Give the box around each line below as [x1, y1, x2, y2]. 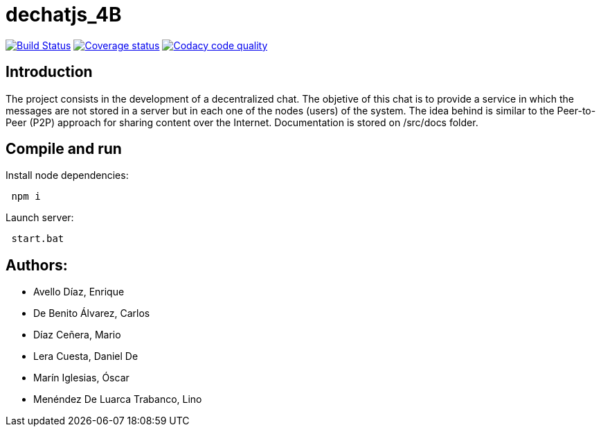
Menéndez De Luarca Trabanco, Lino [33, 393, 202, 406]
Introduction [6, 63, 93, 81]
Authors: [6, 256, 68, 274]
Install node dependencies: [6, 169, 129, 182]
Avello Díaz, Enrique [33, 286, 125, 298]
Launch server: [6, 211, 74, 224]
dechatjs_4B [6, 3, 122, 26]
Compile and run [6, 140, 122, 158]
